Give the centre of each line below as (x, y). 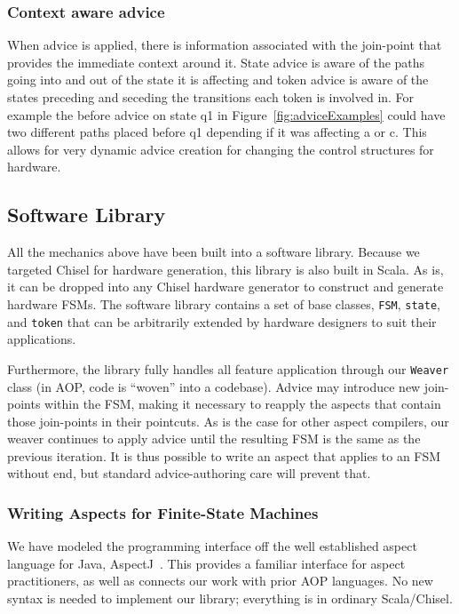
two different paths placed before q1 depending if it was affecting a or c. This (217, 132)
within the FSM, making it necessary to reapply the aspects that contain (243, 404)
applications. (42, 339)
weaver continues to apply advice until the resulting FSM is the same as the (214, 439)
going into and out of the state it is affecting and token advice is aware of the (218, 80)
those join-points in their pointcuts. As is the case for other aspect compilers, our (228, 421)
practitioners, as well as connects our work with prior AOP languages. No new (220, 581)
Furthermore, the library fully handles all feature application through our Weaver (228, 368)
